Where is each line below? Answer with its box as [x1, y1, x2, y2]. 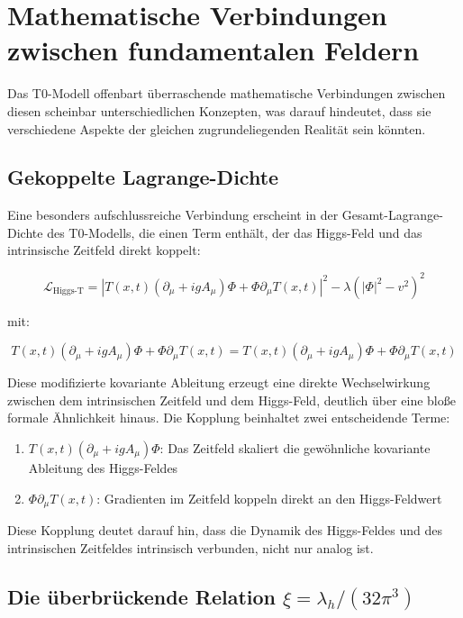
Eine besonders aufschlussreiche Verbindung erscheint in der [7, 205, 339, 224]
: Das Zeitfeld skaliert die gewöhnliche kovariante [159, 438, 431, 457]
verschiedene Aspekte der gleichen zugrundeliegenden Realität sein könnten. [7, 119, 426, 138]
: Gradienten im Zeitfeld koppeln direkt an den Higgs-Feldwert [96, 488, 442, 507]
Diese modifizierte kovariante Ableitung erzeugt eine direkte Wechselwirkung [7, 373, 431, 392]
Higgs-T [52, 286, 84, 296]
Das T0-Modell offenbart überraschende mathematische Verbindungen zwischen [7, 84, 446, 103]
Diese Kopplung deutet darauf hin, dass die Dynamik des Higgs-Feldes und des [7, 521, 443, 539]
